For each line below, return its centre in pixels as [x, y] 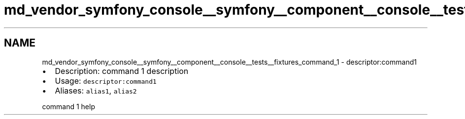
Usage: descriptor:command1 [106, 81]
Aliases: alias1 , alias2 [96, 90]
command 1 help [68, 106]
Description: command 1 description [122, 71]
